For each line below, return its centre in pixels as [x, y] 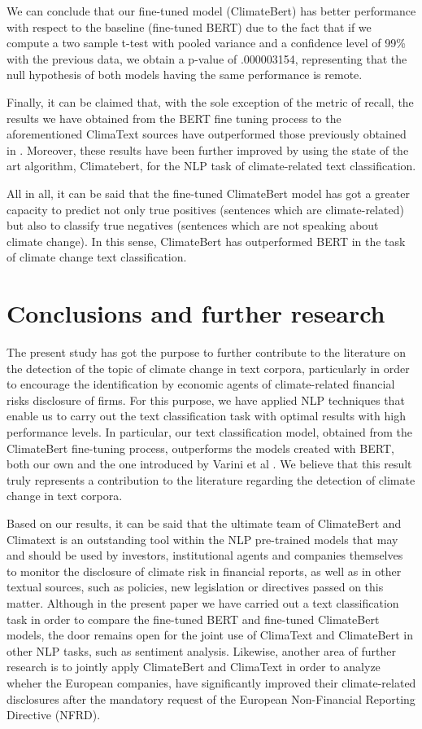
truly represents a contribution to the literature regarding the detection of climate [211, 479]
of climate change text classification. [97, 257]
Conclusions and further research [196, 313]
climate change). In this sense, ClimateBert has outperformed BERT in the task [206, 241]
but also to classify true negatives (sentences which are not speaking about [193, 225]
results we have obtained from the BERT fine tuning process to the [174, 118]
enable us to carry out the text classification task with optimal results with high [206, 416]
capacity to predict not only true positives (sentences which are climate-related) [205, 209]
